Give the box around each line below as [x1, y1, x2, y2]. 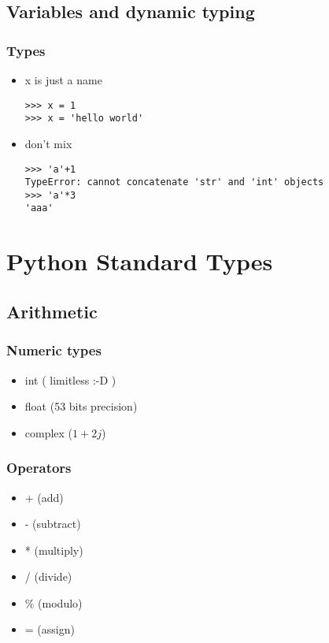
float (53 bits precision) [24, 398, 138, 414]
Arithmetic [6, 299, 98, 323]
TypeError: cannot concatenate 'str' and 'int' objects [24, 177, 324, 188]
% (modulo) [24, 594, 83, 611]
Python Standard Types [6, 245, 273, 277]
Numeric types [6, 340, 102, 360]
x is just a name [24, 72, 102, 87]
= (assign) [24, 621, 75, 637]
